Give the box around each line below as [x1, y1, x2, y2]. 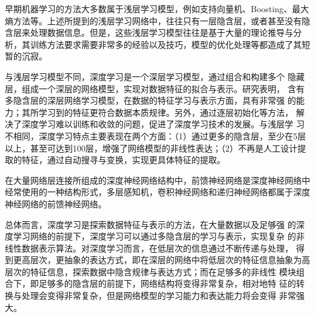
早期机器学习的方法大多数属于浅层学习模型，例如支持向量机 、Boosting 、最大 [5, 2, 309, 15]
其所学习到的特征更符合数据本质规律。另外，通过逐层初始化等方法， [21, 105, 293, 118]
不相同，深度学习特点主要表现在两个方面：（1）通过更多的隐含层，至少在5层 [5, 129, 306, 142]
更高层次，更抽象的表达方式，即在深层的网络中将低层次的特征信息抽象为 [13, 253, 302, 266]
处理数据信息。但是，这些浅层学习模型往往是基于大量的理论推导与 [30, 26, 293, 39]
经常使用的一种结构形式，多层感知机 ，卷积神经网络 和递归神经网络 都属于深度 [5, 185, 310, 198]
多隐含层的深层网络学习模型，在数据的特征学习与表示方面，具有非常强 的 [5, 94, 296, 107]
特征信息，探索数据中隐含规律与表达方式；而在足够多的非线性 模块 [30, 265, 296, 278]
